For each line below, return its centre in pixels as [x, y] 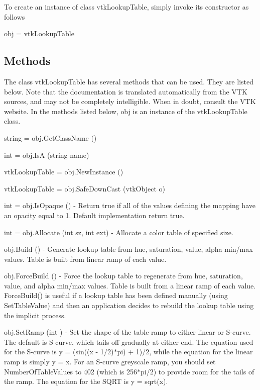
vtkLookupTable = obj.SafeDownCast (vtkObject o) [85, 188]
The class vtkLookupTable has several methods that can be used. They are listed [129, 81]
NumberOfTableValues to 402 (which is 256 [71, 371]
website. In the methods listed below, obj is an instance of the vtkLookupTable [126, 111]
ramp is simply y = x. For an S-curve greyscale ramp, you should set [110, 362]
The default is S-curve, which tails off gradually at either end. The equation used [129, 342]
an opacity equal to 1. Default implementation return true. [94, 215]
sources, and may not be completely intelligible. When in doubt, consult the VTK [130, 101]
